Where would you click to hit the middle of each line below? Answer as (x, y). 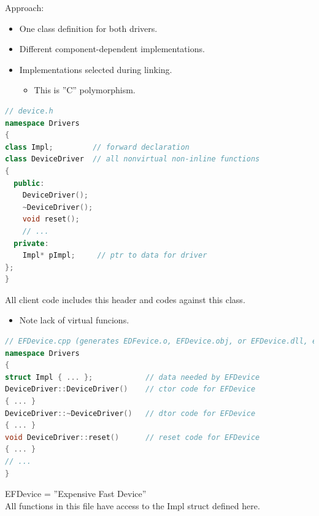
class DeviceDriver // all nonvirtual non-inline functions (133, 159)
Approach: (25, 7)
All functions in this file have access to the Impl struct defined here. (133, 505)
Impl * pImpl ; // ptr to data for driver (115, 256)
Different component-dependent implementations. (112, 49)
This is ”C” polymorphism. (85, 90)
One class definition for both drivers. (88, 28)
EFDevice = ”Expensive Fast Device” (76, 494)
